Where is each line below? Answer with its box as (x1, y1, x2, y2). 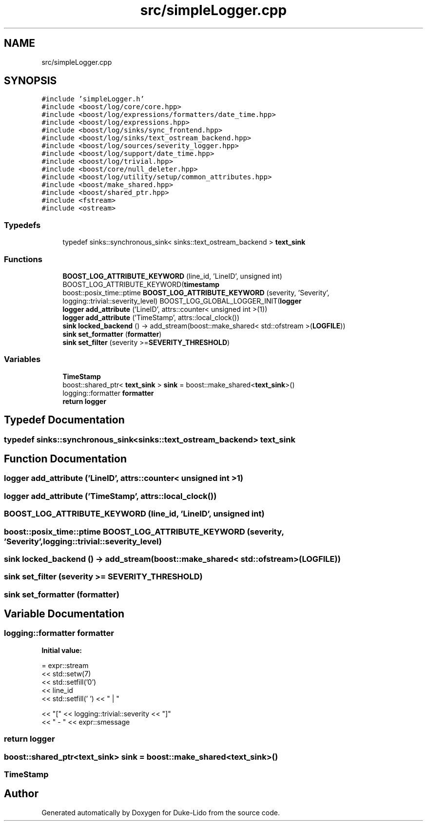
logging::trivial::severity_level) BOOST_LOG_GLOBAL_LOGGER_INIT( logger (62, 296, 302, 305)
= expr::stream (41, 661, 89, 670)
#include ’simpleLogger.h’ (41, 95, 145, 103)
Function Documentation (4, 452, 127, 465)
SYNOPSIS (4, 75, 57, 87)
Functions (4, 254, 42, 264)
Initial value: (41, 646, 82, 654)
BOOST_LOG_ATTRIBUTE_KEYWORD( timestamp (62, 280, 220, 288)
